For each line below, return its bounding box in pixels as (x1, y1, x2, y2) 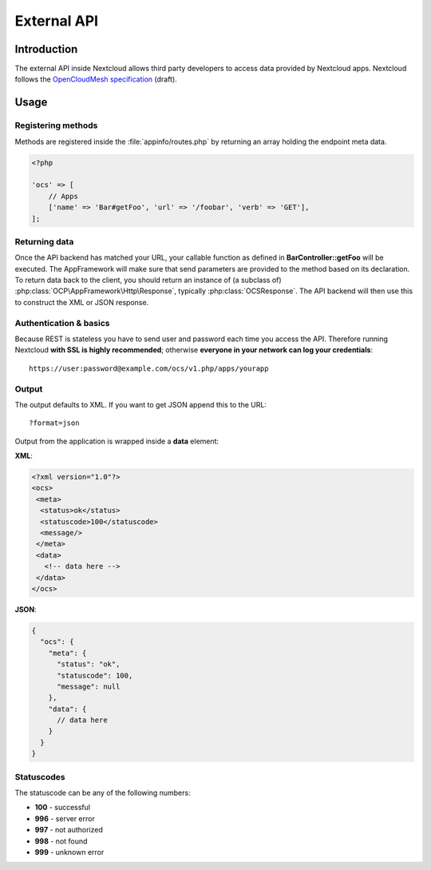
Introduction (14, 42, 78, 56)
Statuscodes (14, 771, 65, 782)
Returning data (14, 236, 74, 247)
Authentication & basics (14, 317, 110, 328)
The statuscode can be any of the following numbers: (14, 788, 191, 797)
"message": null (57, 681, 121, 691)
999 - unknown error (34, 847, 105, 856)
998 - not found (34, 836, 88, 846)
